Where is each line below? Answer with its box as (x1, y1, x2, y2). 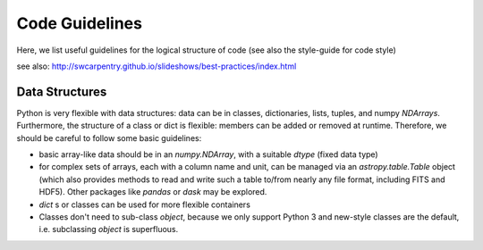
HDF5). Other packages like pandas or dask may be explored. (38, 187, 267, 197)
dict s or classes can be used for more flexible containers (38, 199, 250, 210)
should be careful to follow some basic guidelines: (16, 132, 202, 143)
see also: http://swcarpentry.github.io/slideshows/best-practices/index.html (16, 61, 297, 71)
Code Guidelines (16, 13, 143, 33)
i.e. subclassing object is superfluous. (38, 224, 179, 235)
